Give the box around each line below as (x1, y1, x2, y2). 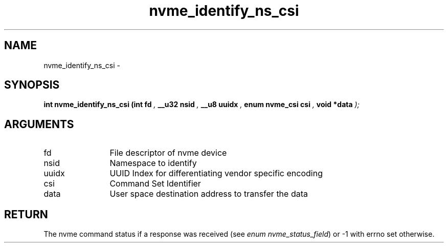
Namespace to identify (109, 158, 197, 169)
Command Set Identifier (109, 178, 201, 189)
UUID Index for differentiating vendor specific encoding (109, 168, 323, 179)
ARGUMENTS (4, 117, 74, 131)
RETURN (4, 208, 48, 221)
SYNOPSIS (4, 78, 60, 92)
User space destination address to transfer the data (109, 189, 308, 199)
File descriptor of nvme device (109, 148, 227, 158)
